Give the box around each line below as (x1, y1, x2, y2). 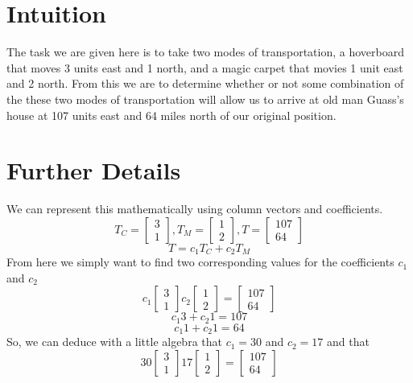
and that (327, 333, 370, 350)
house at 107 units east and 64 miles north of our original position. (6, 106, 337, 123)
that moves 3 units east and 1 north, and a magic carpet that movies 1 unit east (6, 59, 403, 76)
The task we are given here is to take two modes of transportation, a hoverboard (6, 43, 405, 60)
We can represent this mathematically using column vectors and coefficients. (6, 200, 383, 217)
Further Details (6, 154, 181, 187)
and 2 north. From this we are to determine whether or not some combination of (6, 75, 404, 92)
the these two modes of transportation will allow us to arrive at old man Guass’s (6, 90, 404, 107)
